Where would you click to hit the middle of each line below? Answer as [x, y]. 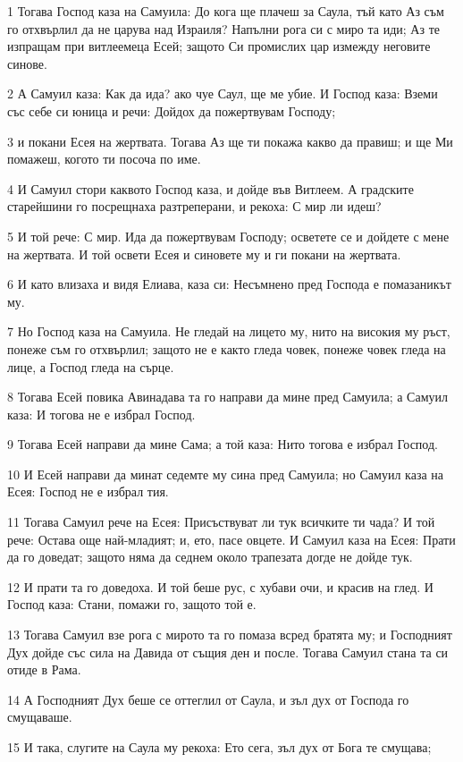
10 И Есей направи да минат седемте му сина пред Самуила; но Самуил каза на [225, 474]
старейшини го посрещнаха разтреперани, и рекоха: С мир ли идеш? [194, 206]
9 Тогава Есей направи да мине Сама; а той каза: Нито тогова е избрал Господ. [223, 444]
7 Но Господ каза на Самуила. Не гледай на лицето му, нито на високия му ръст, [229, 331]
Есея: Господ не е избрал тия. [88, 491]
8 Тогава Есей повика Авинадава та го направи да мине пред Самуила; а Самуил [228, 397]
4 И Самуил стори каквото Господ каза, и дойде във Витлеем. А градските [210, 188]
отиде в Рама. [44, 669]
